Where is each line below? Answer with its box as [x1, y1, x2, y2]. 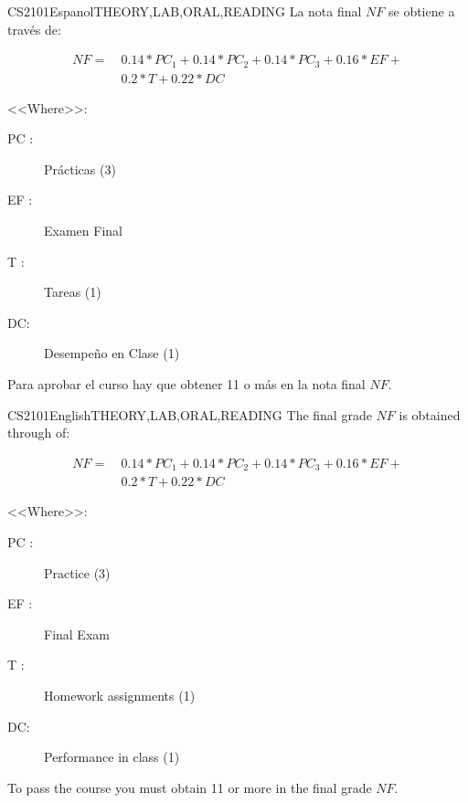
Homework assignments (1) [44, 685, 196, 704]
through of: [7, 423, 70, 442]
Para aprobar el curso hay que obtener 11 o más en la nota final [7, 375, 366, 394]
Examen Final [44, 221, 122, 240]
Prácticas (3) [44, 159, 116, 178]
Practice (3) [44, 563, 111, 582]
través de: [7, 19, 61, 38]
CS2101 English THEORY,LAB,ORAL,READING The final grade [7, 405, 372, 424]
